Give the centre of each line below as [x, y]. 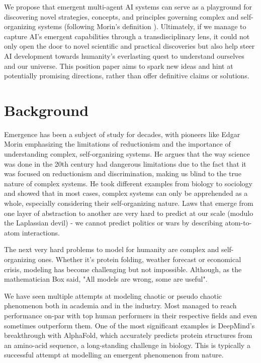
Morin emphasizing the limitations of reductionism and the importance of [117, 144]
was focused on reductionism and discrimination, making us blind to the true [123, 173]
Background [47, 110]
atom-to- [238, 223]
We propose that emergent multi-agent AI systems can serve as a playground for [128, 7]
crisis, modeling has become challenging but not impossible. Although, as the [123, 269]
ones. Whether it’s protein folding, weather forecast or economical [140, 259]
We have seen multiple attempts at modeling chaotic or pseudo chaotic [113, 295]
